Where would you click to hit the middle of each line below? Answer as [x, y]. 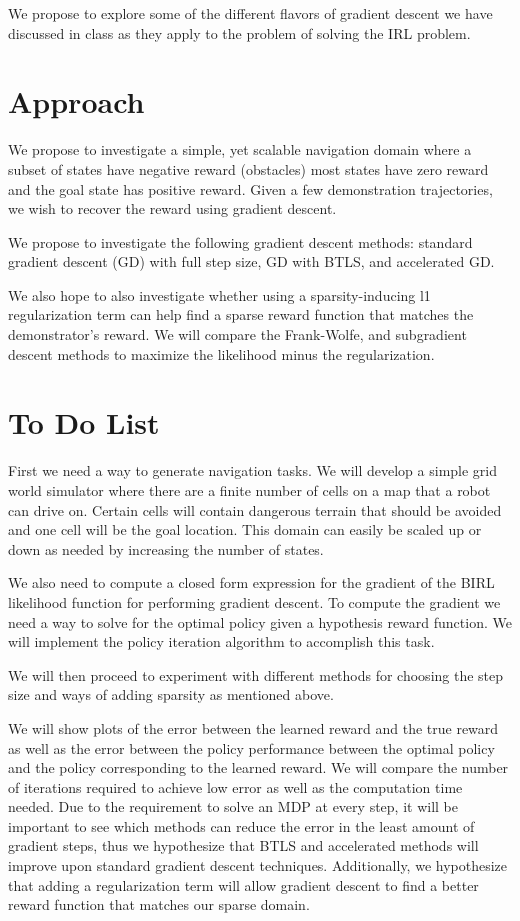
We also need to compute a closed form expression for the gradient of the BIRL [251, 582]
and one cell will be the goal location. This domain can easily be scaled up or [245, 529]
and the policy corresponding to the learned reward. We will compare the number [258, 767]
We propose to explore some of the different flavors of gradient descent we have [250, 13]
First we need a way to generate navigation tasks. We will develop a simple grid [253, 470]
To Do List [84, 422]
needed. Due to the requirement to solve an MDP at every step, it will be [233, 806]
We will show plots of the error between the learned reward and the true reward [253, 727]
